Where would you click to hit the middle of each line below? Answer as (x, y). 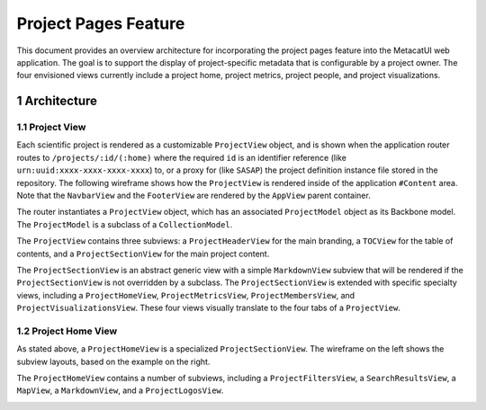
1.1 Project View (51, 128)
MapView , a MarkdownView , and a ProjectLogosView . (120, 390)
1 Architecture (57, 101)
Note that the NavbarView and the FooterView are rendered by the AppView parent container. (193, 196)
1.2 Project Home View (67, 331)
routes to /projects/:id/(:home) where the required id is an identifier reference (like (181, 157)
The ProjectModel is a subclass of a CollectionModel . (125, 224)
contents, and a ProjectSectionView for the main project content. (143, 254)
